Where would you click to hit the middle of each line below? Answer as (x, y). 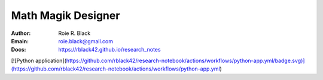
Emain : (20, 41)
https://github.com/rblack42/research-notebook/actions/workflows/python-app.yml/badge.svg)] (185, 60)
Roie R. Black (74, 33)
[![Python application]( (39, 60)
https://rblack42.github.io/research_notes (109, 50)
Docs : (19, 50)
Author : (21, 33)
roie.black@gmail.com (86, 41)
